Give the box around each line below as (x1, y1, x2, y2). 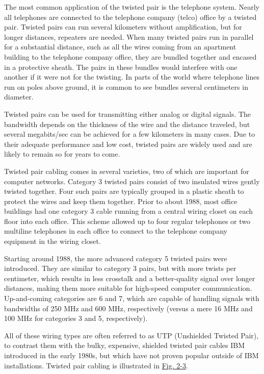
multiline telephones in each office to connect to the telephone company (4, 226, 227, 236)
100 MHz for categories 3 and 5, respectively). (4, 313, 148, 323)
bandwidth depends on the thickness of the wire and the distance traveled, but (4, 118, 250, 129)
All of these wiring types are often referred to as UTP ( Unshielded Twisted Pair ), (4, 330, 259, 340)
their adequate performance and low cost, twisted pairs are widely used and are (4, 138, 252, 149)
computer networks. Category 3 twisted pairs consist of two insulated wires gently (4, 176, 260, 186)
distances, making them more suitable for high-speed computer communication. (4, 283, 252, 293)
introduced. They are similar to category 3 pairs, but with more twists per (4, 263, 236, 273)
